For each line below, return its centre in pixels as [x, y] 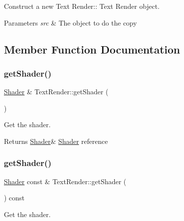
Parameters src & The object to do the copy [70, 22]
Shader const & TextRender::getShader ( [65, 181]
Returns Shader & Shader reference [56, 141]
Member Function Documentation [92, 49]
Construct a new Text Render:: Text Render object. [82, 6]
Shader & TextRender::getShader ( [56, 92]
